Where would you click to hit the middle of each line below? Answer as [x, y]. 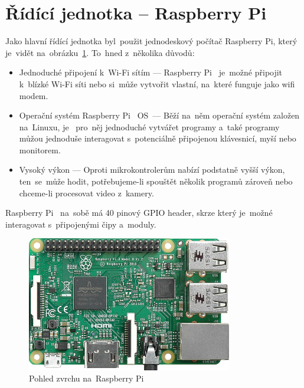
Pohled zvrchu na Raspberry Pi [86, 378]
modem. [34, 95]
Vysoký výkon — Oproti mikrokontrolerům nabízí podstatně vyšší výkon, [152, 170]
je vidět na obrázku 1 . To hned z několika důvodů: [100, 52]
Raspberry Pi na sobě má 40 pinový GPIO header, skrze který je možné [139, 213]
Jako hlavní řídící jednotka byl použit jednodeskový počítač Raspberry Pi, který [151, 41]
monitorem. [40, 149]
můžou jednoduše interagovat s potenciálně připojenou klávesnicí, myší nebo [158, 138]
